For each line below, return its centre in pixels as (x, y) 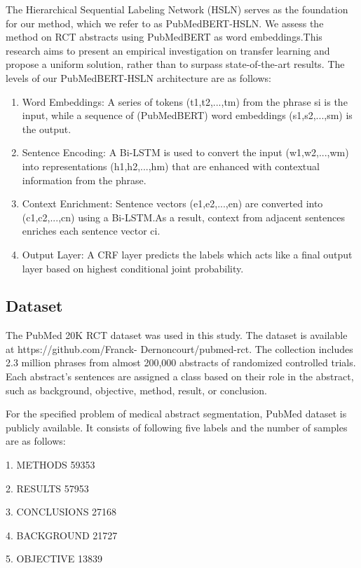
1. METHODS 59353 (50, 465)
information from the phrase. (84, 180)
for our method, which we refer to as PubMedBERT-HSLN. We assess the (165, 23)
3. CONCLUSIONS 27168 (61, 512)
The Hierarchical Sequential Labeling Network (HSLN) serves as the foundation (177, 9)
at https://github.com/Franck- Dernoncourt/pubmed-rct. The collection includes (179, 348)
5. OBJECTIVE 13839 (54, 559)
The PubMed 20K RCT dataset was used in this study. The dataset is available (177, 335)
